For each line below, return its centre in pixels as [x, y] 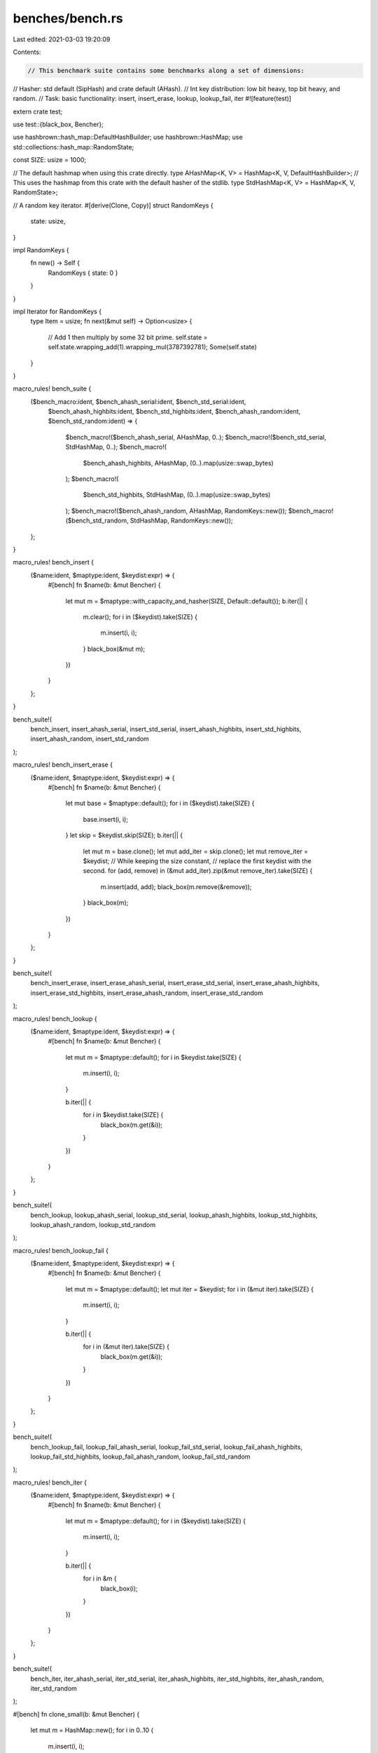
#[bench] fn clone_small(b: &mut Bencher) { [76, 1714]
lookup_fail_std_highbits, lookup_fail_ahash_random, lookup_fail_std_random [140, 1456]
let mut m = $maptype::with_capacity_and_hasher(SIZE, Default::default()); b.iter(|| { [187, 601]
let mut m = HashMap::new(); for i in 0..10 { [92, 1730]
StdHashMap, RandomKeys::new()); [182, 521]
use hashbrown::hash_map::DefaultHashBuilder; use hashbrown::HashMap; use [128, 137]
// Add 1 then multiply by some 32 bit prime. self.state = [128, 337]
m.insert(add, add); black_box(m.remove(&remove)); [176, 886]
